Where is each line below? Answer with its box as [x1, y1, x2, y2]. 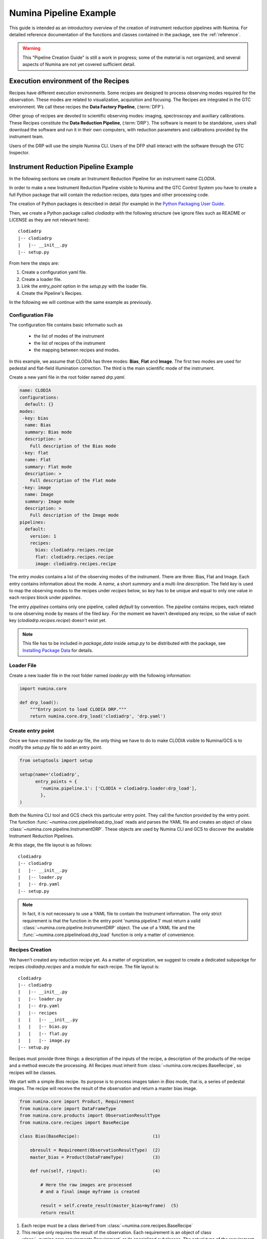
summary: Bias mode [25, 429, 72, 435]
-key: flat [22, 450, 49, 455]
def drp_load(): [19, 699, 59, 705]
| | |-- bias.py [18, 1024, 68, 1029]
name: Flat [25, 457, 51, 463]
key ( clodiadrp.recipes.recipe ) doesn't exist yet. [9, 618, 107, 623]
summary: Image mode [25, 499, 75, 504]
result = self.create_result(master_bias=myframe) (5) [40, 1203, 179, 1209]
